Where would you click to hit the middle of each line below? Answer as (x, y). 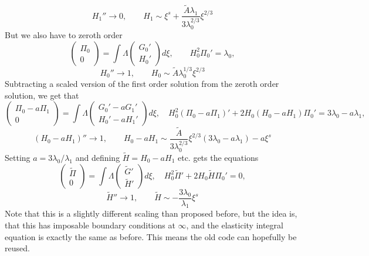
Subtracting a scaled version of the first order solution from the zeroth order (142, 84)
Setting (18, 157)
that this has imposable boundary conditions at (90, 225)
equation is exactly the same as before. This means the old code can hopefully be (151, 236)
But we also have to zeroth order (64, 35)
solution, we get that (42, 95)
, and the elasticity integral (235, 225)
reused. (17, 248)
